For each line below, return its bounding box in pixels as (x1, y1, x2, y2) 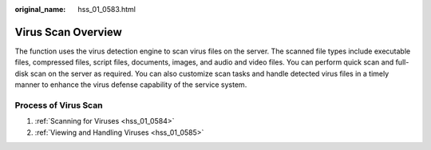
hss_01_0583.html (77, 5, 136, 14)
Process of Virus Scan (14, 100, 103, 111)
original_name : (14, 5, 66, 14)
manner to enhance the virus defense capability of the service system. (14, 80, 247, 89)
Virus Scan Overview (14, 25, 123, 39)
